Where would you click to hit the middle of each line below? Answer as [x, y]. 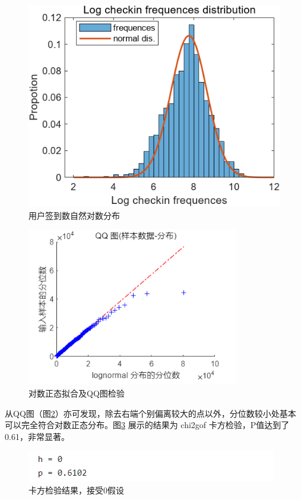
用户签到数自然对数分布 [74, 215]
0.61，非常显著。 [37, 436]
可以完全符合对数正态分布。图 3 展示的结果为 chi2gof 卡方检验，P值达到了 [147, 425]
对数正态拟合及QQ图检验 [77, 393]
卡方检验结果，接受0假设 [76, 490]
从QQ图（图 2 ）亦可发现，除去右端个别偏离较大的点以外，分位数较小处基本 [150, 413]
